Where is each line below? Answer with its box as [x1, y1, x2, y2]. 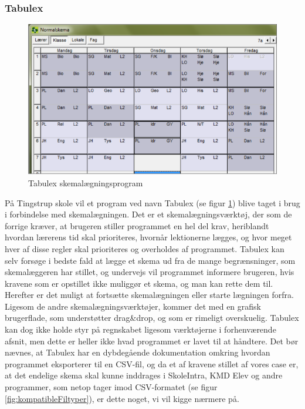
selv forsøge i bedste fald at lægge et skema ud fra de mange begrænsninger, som [5, 254, 296, 266]
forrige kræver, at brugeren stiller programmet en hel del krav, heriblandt [5, 219, 269, 232]
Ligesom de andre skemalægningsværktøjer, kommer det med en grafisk [5, 300, 261, 312]
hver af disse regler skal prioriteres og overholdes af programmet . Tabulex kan [5, 242, 284, 254]
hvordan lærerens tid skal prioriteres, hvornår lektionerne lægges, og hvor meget [5, 231, 292, 243]
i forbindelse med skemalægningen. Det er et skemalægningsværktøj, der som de [5, 208, 292, 220]
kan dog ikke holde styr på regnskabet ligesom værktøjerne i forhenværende [5, 323, 276, 336]
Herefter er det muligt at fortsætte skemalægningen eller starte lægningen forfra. [5, 289, 294, 301]
